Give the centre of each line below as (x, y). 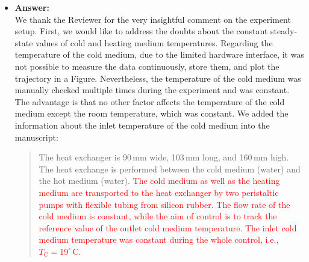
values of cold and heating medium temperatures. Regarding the (154, 42)
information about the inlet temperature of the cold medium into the (142, 125)
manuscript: (36, 137)
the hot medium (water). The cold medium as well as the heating (159, 181)
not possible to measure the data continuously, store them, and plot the (147, 66)
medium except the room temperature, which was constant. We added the (151, 113)
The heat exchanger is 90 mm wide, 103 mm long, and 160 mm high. (164, 157)
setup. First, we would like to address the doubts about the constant (141, 31)
